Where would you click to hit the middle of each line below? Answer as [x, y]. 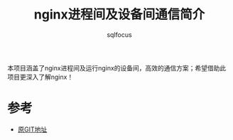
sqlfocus [119, 34]
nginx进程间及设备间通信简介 [119, 15]
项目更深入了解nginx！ [40, 77]
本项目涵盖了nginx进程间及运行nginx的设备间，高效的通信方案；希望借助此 [117, 68]
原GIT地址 [32, 129]
